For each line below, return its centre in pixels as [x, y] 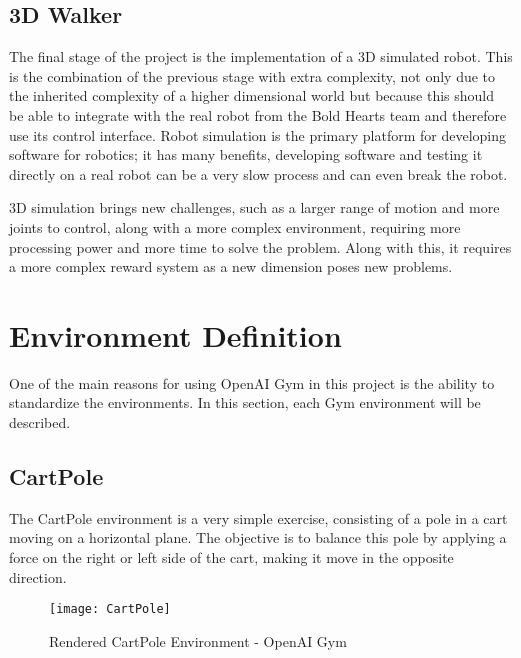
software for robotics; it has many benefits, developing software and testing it [246, 154]
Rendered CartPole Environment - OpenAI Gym [198, 640]
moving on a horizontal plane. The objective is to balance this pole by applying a [258, 537]
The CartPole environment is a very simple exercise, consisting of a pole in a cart [258, 517]
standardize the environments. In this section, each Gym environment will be [245, 402]
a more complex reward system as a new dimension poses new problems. [231, 266]
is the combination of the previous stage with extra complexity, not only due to [252, 75]
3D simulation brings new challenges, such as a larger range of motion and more [254, 207]
